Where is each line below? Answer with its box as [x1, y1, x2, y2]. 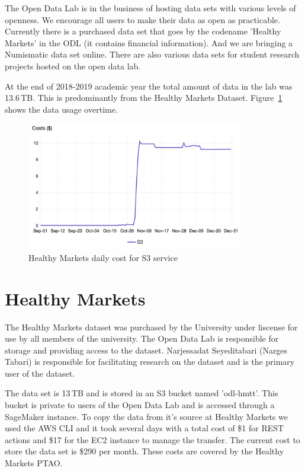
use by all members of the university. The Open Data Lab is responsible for [5, 332, 279, 345]
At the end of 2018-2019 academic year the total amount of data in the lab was [5, 79, 293, 92]
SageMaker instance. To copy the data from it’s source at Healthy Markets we [5, 410, 288, 422]
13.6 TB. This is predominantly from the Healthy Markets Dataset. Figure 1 [5, 91, 282, 104]
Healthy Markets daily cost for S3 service [28, 251, 178, 263]
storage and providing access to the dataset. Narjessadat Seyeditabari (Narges [5, 343, 288, 356]
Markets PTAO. [5, 457, 63, 469]
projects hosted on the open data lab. [5, 59, 141, 72]
